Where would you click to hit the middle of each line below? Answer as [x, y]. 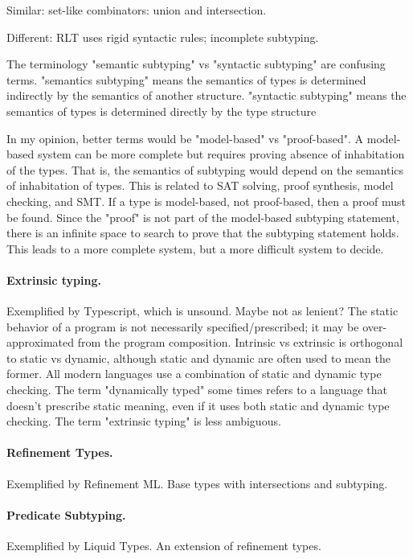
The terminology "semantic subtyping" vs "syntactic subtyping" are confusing [196, 64]
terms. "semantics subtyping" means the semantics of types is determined [186, 79]
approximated [41, 342]
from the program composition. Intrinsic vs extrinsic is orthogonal [240, 342]
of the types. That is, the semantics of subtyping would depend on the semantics [205, 169]
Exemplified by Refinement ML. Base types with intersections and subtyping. [197, 483]
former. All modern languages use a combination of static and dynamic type [194, 374]
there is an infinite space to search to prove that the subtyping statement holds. [203, 233]
